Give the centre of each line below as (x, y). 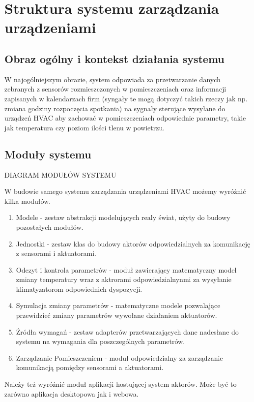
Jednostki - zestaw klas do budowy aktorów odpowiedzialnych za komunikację (133, 243)
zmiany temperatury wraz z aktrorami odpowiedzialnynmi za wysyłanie (124, 279)
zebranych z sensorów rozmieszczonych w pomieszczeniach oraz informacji (115, 89)
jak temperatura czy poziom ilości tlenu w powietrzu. (85, 127)
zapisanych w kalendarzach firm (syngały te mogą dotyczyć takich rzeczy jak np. (126, 98)
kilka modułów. (28, 201)
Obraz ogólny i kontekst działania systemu (114, 58)
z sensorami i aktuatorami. (56, 253)
